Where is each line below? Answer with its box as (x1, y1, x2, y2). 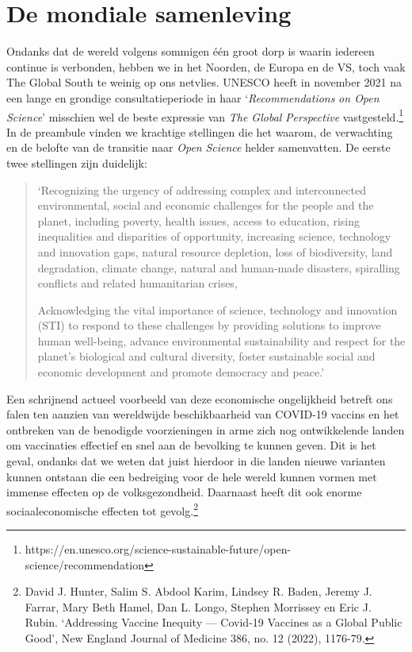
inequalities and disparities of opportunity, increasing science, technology (37, 228, 391, 245)
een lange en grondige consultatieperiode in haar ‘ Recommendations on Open (6, 89, 380, 106)
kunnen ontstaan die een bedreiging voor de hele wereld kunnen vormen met (6, 468, 377, 484)
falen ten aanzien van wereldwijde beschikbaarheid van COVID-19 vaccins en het (6, 406, 399, 422)
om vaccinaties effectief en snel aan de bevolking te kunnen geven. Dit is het (6, 437, 376, 453)
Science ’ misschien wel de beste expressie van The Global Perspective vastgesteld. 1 (6, 106, 404, 125)
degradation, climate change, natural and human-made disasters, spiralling (37, 259, 400, 276)
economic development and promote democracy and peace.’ (37, 364, 325, 380)
